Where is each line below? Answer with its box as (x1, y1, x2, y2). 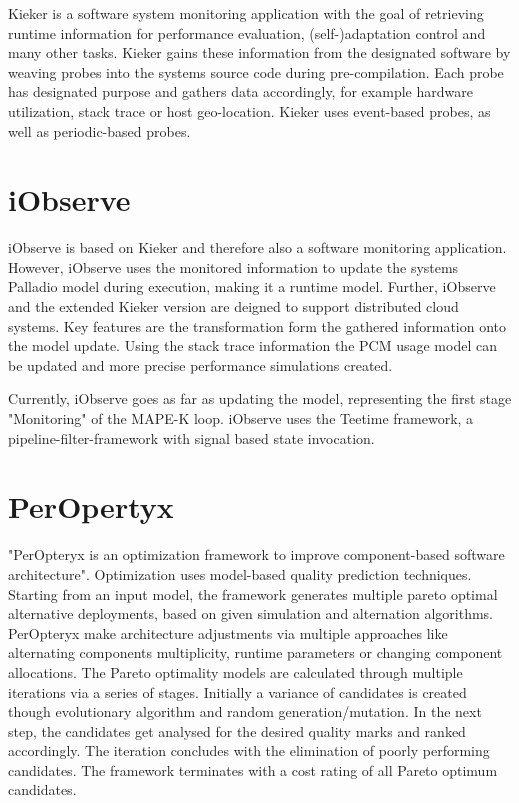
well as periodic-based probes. (8, 120, 191, 141)
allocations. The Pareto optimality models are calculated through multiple (8, 661, 463, 682)
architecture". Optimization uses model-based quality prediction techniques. (8, 563, 472, 584)
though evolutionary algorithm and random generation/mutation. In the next (8, 701, 482, 722)
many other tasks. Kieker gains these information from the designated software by (8, 42, 511, 63)
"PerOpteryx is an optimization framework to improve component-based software (8, 544, 505, 565)
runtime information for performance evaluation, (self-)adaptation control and (8, 22, 486, 43)
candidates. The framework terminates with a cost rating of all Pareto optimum (8, 759, 498, 780)
